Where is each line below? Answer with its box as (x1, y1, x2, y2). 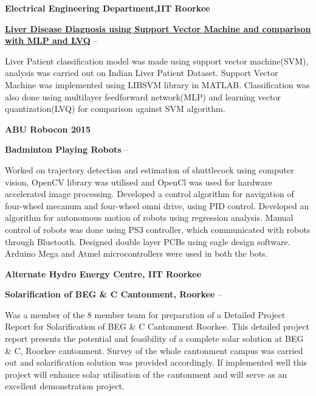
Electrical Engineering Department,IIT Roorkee (5, 2, 210, 14)
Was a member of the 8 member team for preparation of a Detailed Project (5, 308, 286, 321)
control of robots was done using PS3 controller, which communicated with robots (5, 223, 311, 235)
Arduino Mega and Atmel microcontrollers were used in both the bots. (5, 247, 268, 260)
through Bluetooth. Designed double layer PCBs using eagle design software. (5, 235, 290, 248)
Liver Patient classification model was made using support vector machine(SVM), (5, 54, 309, 67)
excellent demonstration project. (5, 380, 125, 392)
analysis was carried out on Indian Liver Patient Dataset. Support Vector (5, 66, 278, 79)
